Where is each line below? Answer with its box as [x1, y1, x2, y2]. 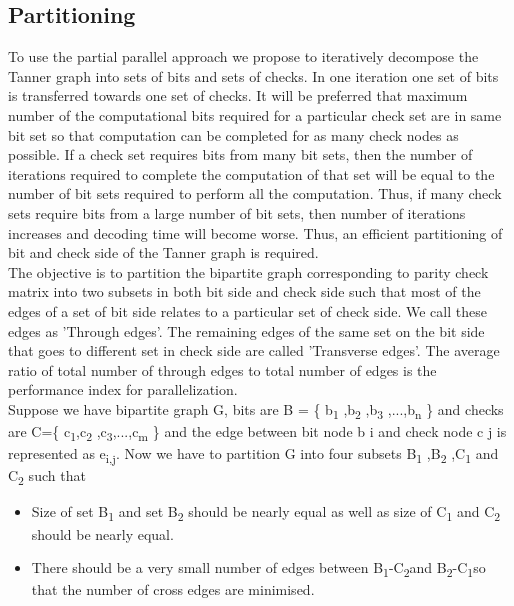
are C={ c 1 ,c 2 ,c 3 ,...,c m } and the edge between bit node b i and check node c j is [8, 421, 507, 444]
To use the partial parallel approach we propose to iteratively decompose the [8, 46, 479, 67]
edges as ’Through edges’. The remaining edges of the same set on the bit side [8, 320, 485, 341]
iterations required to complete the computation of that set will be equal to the [8, 163, 495, 184]
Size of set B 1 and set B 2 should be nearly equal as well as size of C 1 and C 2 [31, 501, 501, 525]
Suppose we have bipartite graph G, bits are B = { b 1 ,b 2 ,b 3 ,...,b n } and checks [8, 398, 504, 422]
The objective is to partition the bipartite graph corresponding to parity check [8, 261, 489, 282]
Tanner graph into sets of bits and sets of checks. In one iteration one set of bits [8, 65, 499, 86]
